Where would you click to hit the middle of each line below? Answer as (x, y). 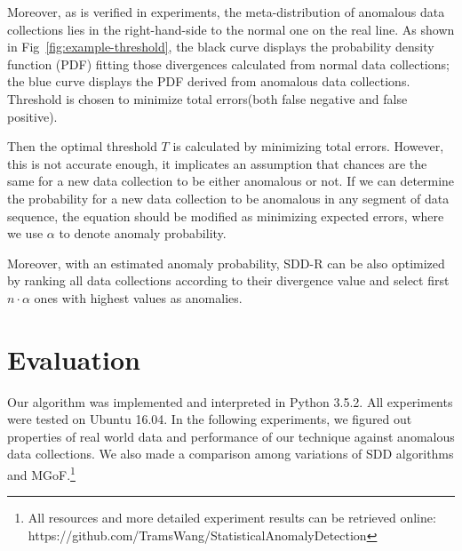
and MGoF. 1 (41, 473)
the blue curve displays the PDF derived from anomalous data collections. (209, 81)
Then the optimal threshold (82, 146)
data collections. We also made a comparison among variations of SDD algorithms (231, 454)
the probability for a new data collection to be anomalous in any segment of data (228, 198)
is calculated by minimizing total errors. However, (308, 146)
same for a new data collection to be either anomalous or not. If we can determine (231, 181)
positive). (32, 116)
